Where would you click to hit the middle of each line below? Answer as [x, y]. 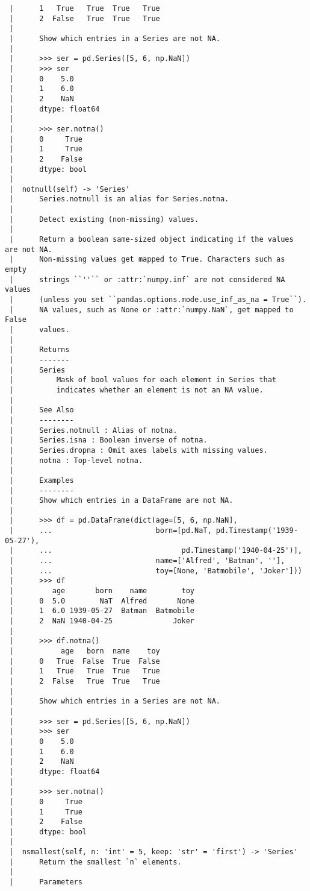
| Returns [39, 350]
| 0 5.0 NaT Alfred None [102, 601]
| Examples [42, 480]
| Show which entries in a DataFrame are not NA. [121, 501]
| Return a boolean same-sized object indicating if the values [151, 240]
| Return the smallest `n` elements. [95, 862]
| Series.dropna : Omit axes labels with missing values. [138, 450]
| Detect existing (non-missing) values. [104, 219]
